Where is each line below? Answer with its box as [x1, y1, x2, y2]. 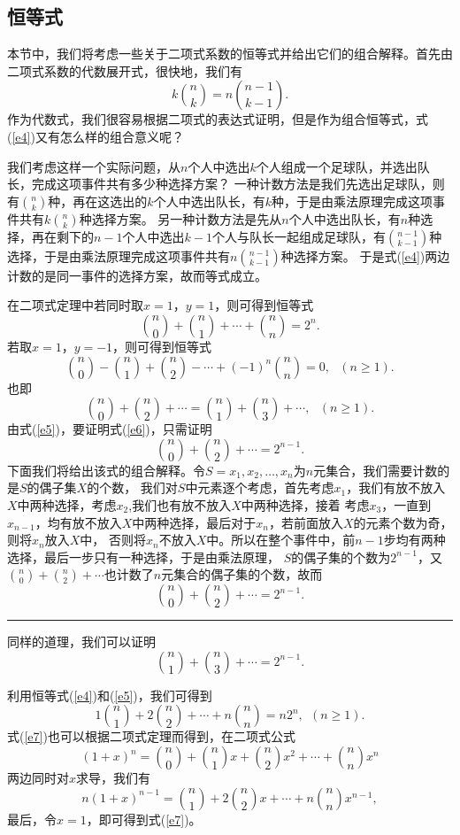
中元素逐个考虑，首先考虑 [185, 478, 334, 497]
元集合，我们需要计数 [313, 460, 438, 479]
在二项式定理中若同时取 [7, 296, 143, 314]
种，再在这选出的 [48, 191, 148, 210]
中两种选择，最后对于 [132, 513, 257, 531]
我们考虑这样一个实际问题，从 [7, 157, 180, 175]
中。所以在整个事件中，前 [206, 530, 356, 549]
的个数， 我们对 [87, 478, 178, 497]
